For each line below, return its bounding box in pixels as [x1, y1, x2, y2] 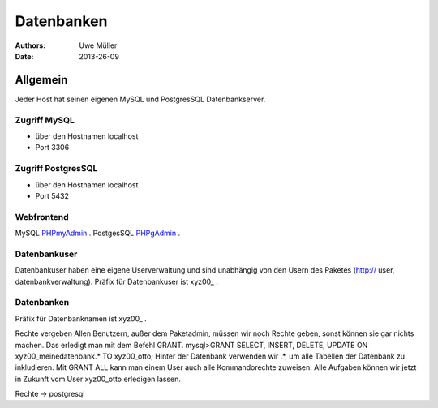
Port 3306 [35, 143, 70, 152]
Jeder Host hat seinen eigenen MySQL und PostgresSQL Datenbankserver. [15, 94, 266, 104]
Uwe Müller [79, 41, 118, 50]
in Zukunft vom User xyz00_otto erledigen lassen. [15, 374, 182, 384]
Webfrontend [15, 211, 69, 222]
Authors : [15, 41, 46, 50]
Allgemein [15, 73, 68, 87]
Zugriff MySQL [15, 114, 75, 126]
